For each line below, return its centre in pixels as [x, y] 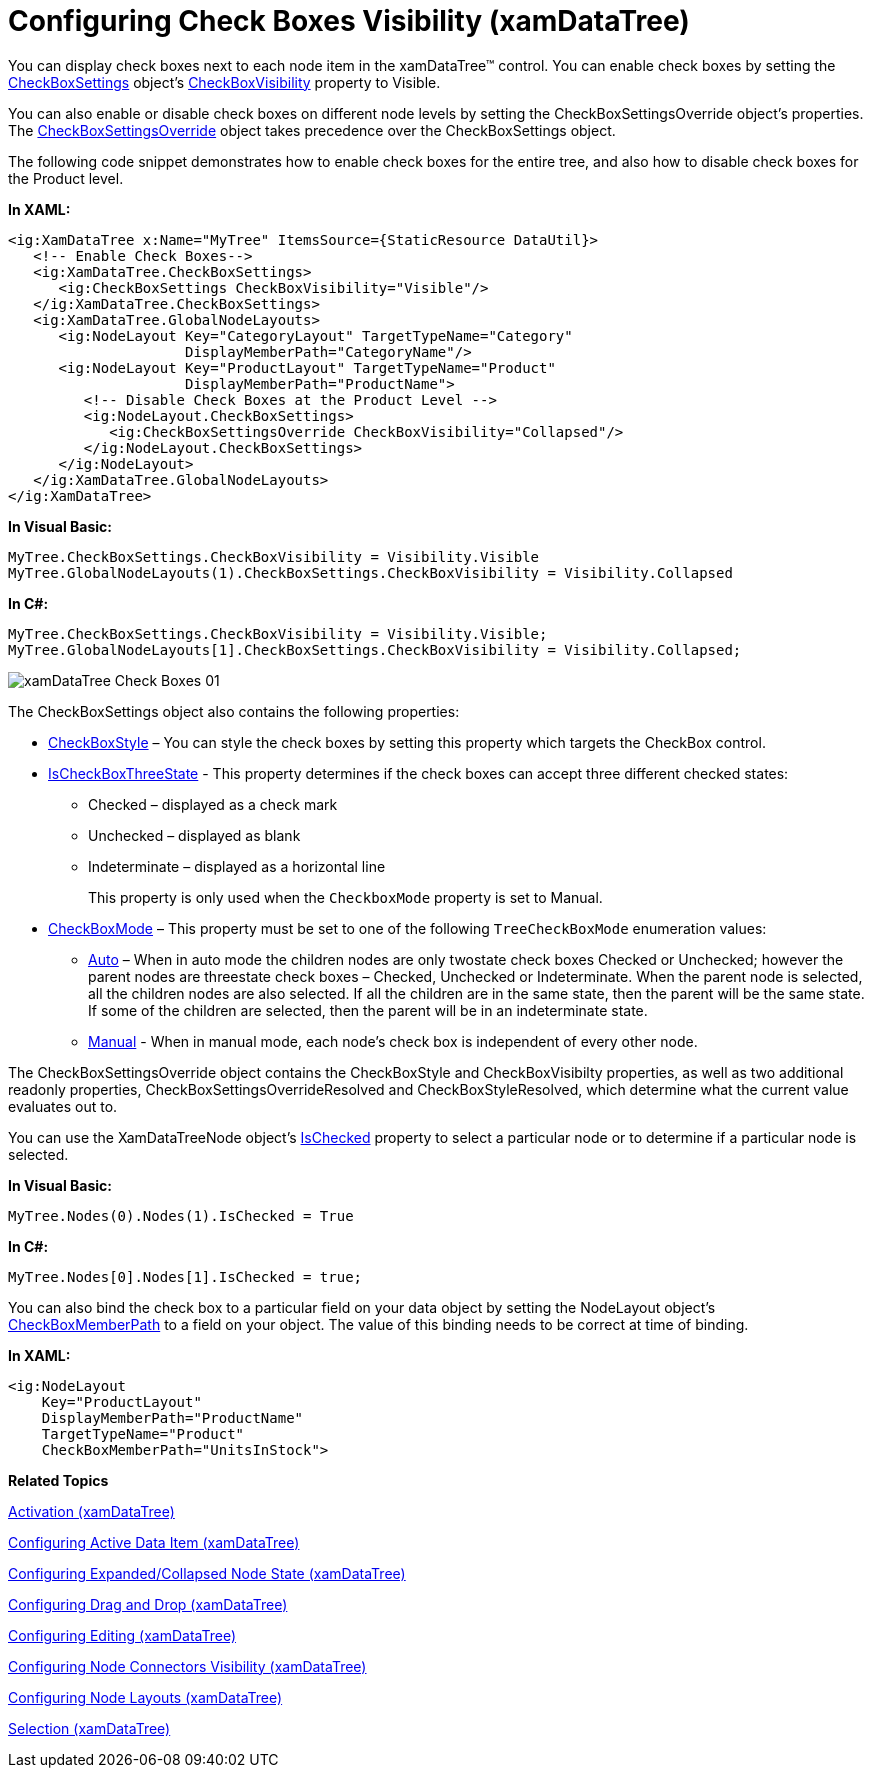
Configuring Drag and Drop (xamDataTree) [148, 1604]
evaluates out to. [63, 1106]
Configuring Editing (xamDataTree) [122, 1635]
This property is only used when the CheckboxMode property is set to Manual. [345, 897]
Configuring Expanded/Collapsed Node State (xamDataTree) [207, 1573]
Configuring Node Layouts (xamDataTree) [145, 1697]
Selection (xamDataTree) [89, 1728]
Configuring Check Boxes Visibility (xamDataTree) [349, 21]
